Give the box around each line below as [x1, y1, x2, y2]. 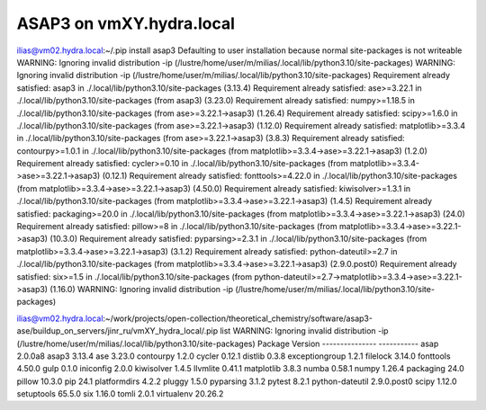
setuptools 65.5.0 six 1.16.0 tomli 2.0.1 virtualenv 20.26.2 [16, 388, 224, 399]
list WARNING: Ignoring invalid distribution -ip [220, 325, 389, 336]
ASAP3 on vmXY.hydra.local [16, 13, 236, 33]
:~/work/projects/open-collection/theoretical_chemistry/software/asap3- [103, 313, 373, 324]
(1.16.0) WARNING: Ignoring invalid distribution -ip [49, 283, 234, 294]
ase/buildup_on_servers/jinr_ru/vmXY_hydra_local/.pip [16, 325, 219, 336]
